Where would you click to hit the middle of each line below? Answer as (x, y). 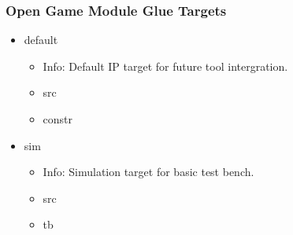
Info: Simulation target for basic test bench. (148, 172)
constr (58, 119)
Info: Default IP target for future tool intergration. (165, 66)
